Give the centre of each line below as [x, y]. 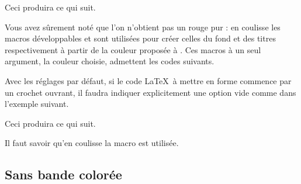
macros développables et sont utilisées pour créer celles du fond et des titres [140, 38]
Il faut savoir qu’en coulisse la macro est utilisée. [92, 143]
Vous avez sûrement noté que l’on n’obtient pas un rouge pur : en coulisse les [143, 27]
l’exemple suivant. [37, 104]
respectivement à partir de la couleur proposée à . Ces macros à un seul [133, 49]
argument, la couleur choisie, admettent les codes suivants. [110, 61]
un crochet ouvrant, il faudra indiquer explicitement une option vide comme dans [150, 92]
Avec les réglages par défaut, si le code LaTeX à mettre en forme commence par [148, 80]
